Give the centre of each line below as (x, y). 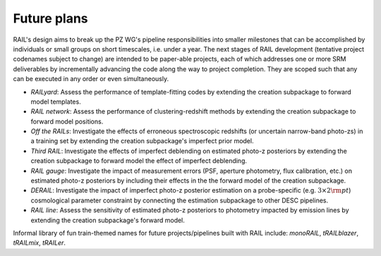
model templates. (56, 102)
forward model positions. (67, 121)
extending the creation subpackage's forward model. (108, 220)
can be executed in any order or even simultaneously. (91, 79)
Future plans (50, 18)
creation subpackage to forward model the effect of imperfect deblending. (139, 161)
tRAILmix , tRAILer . (40, 243)
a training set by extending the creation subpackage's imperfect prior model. (142, 141)
